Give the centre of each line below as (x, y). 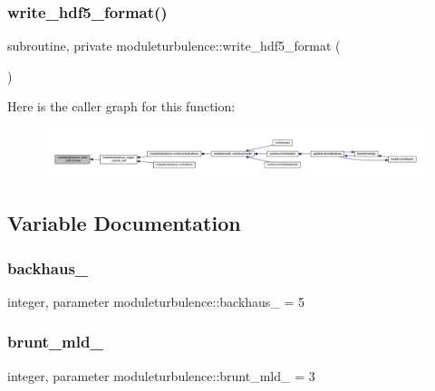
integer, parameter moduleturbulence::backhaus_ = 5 (156, 301)
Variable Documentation (124, 223)
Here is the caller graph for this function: (121, 106)
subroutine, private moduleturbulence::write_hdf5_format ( (174, 46)
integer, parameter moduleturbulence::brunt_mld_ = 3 (161, 375)
